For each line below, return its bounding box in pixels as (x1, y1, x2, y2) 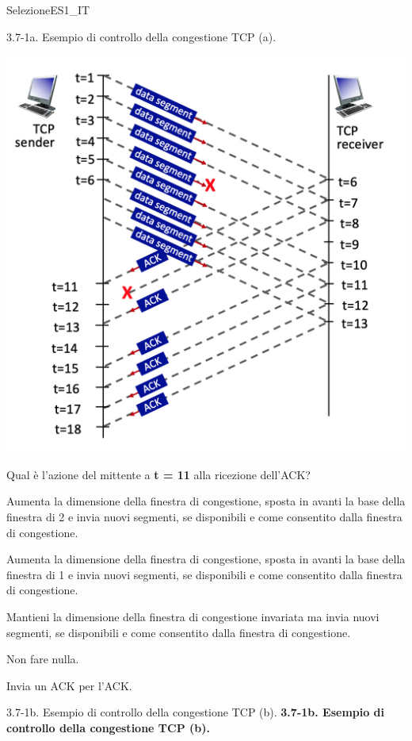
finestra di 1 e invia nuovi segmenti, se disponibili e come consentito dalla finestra (6, 566, 402, 582)
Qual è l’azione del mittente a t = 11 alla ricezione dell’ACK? (6, 466, 311, 482)
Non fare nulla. (6, 651, 79, 667)
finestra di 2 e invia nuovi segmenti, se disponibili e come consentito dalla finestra (6, 509, 402, 525)
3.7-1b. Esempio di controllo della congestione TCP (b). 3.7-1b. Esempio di (6, 704, 385, 720)
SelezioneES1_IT (6, 2, 90, 17)
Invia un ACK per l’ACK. (6, 677, 132, 693)
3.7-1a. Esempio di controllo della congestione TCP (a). (6, 28, 277, 44)
